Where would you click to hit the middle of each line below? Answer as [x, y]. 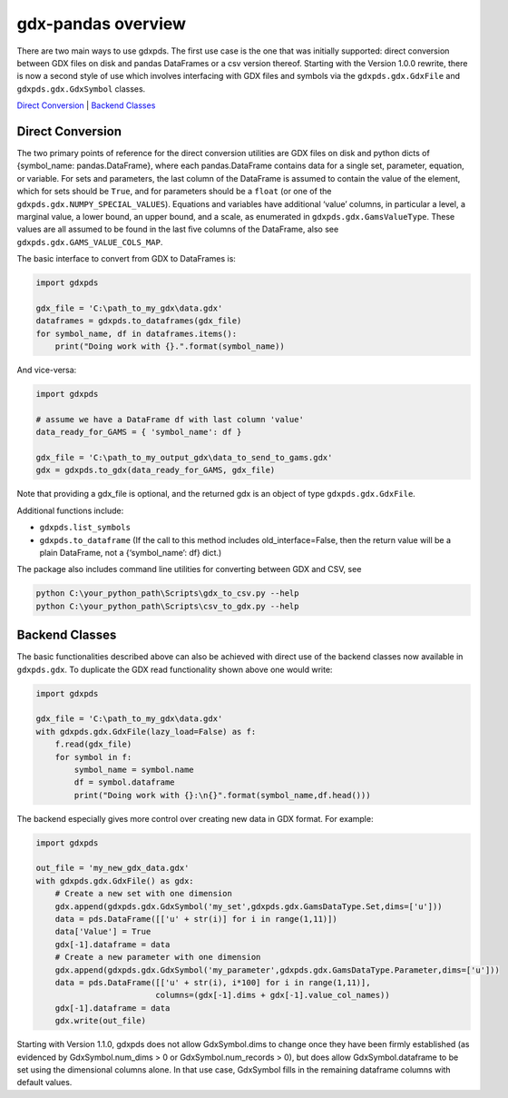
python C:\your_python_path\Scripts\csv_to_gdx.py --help [167, 606]
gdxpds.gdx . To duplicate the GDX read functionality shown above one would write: [175, 669]
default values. [44, 1083]
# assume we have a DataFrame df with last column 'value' [170, 419]
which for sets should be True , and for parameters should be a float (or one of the [174, 192]
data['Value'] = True [103, 932]
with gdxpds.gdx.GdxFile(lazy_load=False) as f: [146, 732]
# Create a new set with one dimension [144, 894]
